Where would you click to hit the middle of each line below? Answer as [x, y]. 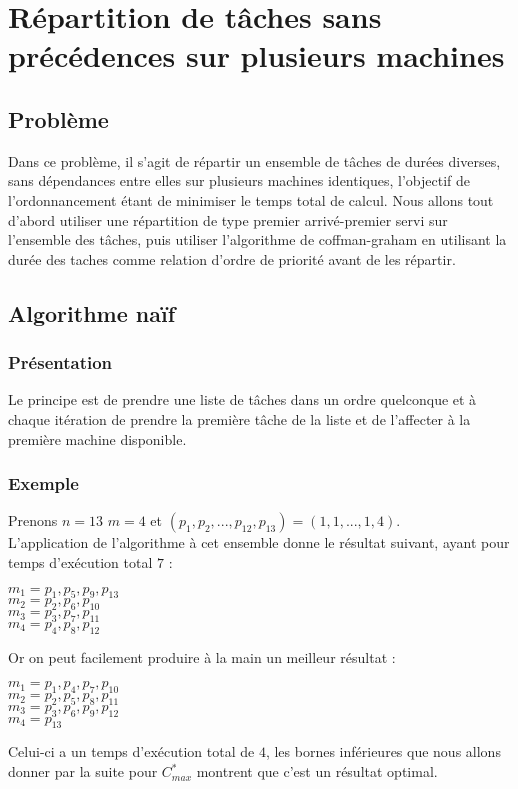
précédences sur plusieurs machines [256, 55]
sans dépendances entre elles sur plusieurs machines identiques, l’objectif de [239, 180]
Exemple [43, 483]
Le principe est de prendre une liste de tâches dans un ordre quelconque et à [242, 399]
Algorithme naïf [92, 312]
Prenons [33, 520]
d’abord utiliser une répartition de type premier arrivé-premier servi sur [228, 219]
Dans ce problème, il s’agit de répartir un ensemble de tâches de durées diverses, [254, 160]
